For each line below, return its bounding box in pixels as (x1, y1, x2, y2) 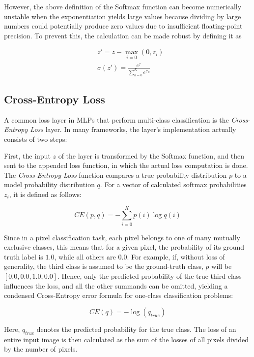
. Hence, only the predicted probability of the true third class (57, 271, 242, 281)
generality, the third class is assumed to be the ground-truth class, (4, 261, 203, 271)
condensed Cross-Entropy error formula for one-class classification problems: (4, 290, 233, 300)
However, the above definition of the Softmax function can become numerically (4, 1, 242, 11)
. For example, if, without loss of (127, 251, 225, 261)
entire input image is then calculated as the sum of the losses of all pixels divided (4, 334, 249, 344)
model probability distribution (4, 179, 95, 190)
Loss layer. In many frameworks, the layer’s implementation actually (30, 124, 236, 134)
